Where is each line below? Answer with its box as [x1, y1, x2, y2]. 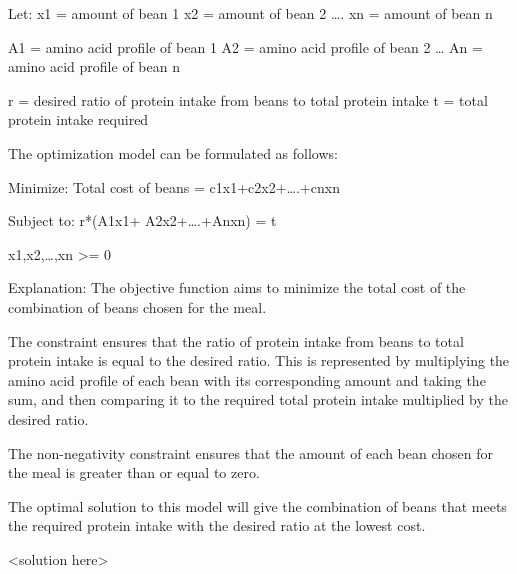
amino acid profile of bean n [8, 56, 180, 77]
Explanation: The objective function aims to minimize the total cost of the [8, 277, 466, 298]
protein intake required [8, 109, 149, 130]
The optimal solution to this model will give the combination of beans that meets [8, 495, 507, 516]
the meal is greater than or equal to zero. [8, 462, 260, 483]
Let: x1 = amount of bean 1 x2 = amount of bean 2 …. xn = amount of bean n [8, 3, 493, 23]
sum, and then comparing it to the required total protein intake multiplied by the [8, 389, 508, 410]
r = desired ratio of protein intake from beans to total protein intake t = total [8, 89, 488, 110]
